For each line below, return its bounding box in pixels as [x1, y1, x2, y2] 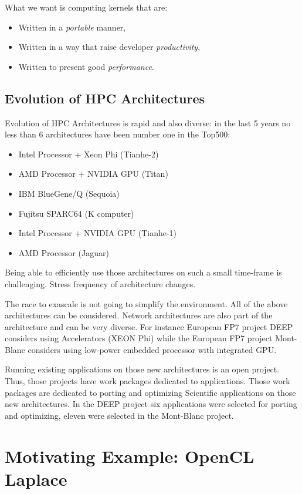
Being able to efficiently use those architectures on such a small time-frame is [5, 266, 282, 278]
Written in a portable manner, [18, 21, 126, 33]
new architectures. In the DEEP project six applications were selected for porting [5, 398, 297, 410]
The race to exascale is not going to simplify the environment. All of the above [5, 297, 288, 310]
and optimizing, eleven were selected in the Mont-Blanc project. [5, 409, 234, 421]
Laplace [5, 466, 67, 490]
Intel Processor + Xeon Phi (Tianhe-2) [18, 147, 159, 160]
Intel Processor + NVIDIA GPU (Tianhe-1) [18, 227, 177, 239]
